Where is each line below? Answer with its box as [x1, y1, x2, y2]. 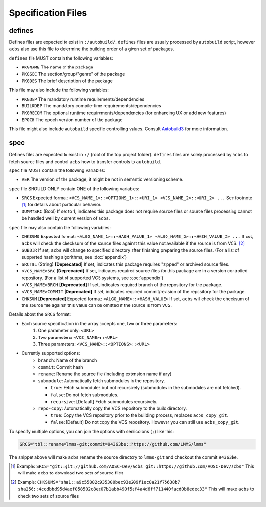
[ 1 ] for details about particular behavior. [21, 202, 101, 207]
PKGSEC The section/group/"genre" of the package [21, 71, 125, 77]
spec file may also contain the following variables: [9, 224, 111, 230]
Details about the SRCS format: [9, 311, 71, 317]
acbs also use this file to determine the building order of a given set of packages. [9, 46, 174, 52]
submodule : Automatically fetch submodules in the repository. [38, 377, 165, 384]
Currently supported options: [21, 350, 81, 356]
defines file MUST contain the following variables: [9, 55, 113, 61]
